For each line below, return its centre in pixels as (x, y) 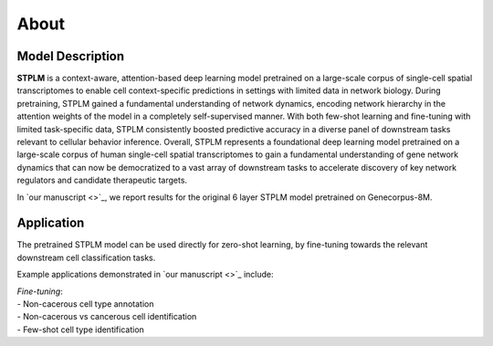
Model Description (71, 56)
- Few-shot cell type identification (81, 330)
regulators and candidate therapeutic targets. (102, 180)
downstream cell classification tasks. (86, 257)
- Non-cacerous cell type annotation (85, 304)
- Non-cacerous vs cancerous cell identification (107, 317)
